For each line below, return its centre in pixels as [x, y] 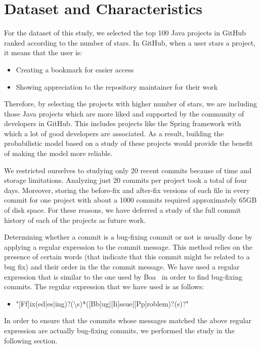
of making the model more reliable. [58, 153]
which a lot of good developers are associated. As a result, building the [114, 133]
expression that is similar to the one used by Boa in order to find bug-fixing [123, 276]
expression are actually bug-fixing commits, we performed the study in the [119, 330]
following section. [31, 340]
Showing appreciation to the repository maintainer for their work [117, 86]
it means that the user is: [43, 52]
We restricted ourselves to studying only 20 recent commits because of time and [128, 170]
